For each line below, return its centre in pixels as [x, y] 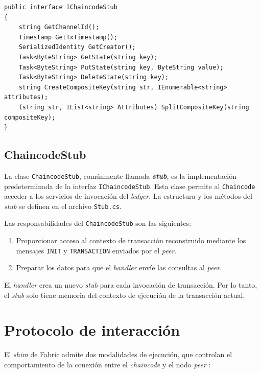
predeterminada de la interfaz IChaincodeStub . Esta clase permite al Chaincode [130, 186]
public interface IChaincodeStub [61, 7]
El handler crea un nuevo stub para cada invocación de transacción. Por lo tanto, [131, 284]
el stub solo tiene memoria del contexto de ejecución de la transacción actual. [125, 295]
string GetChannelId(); [59, 27]
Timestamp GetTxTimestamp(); [68, 37]
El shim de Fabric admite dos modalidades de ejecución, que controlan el [118, 354]
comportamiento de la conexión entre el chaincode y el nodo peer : [108, 364]
